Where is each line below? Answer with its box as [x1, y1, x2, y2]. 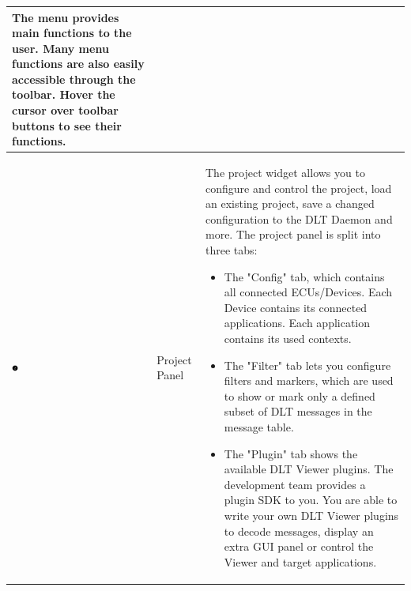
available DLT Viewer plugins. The [224, 461, 394, 477]
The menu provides [12, 9, 119, 25]
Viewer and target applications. [224, 553, 377, 570]
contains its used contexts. [224, 330, 352, 347]
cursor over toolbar [12, 102, 119, 119]
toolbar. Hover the [12, 86, 115, 103]
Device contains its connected [224, 299, 368, 315]
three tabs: [205, 242, 258, 258]
